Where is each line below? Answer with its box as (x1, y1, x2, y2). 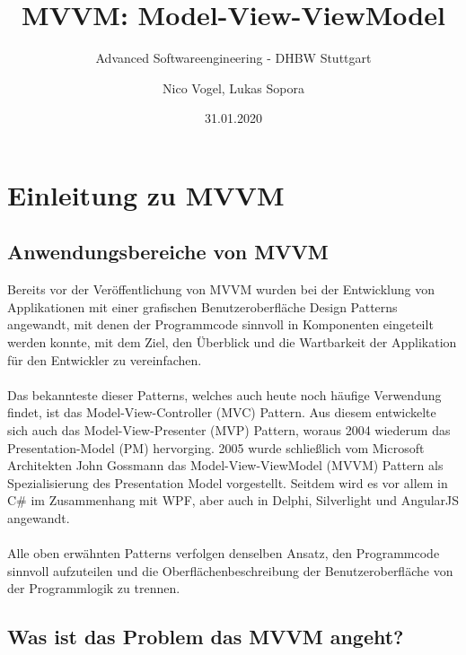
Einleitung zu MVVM (7, 176, 285, 213)
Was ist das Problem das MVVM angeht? (7, 623, 404, 651)
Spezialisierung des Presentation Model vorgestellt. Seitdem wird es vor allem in (7, 473, 448, 492)
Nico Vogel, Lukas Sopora (163, 78, 304, 97)
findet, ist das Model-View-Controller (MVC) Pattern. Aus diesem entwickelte (7, 403, 436, 422)
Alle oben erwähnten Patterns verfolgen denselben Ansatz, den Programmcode (7, 544, 440, 563)
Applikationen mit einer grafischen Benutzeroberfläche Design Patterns (7, 297, 398, 316)
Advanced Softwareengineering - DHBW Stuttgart (95, 48, 372, 67)
